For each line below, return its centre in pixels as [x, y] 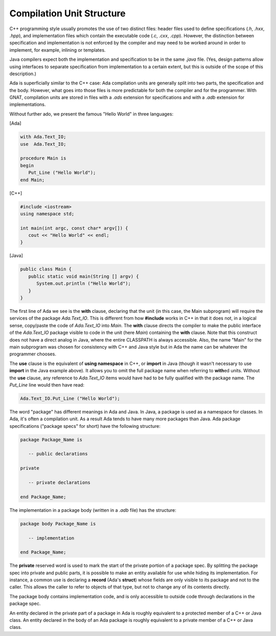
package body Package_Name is [58, 524]
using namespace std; [47, 214]
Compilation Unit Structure [67, 13]
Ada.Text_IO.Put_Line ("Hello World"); [70, 398]
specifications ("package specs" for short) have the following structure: [85, 426]
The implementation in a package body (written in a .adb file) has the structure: [93, 510]
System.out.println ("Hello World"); [84, 283]
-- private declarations [59, 482]
